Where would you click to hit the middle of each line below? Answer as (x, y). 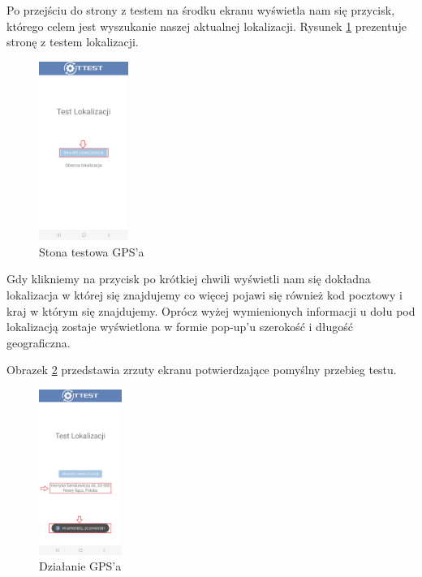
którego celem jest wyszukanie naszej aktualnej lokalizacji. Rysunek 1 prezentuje (207, 26)
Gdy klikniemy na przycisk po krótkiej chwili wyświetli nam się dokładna (189, 279)
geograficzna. (39, 342)
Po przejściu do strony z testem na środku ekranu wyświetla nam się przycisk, (201, 10)
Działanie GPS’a (80, 566)
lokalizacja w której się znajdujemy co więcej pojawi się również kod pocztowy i (205, 295)
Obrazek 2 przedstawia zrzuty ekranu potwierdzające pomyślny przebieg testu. (202, 370)
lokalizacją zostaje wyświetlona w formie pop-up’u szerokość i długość (180, 327)
